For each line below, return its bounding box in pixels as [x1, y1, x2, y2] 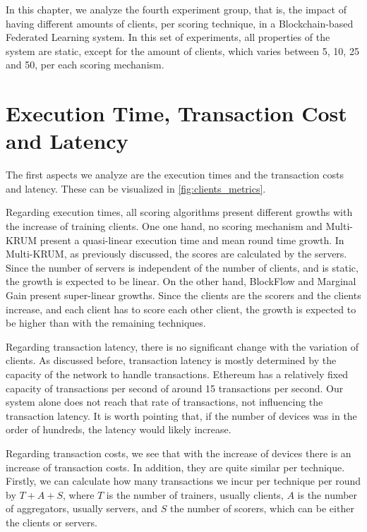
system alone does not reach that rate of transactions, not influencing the [6, 394, 323, 409]
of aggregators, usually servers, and [6, 501, 158, 516]
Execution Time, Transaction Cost [6, 99, 347, 128]
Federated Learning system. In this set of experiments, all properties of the [6, 30, 330, 44]
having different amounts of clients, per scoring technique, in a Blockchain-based [6, 16, 354, 30]
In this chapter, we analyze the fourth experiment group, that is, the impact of [6, 2, 347, 16]
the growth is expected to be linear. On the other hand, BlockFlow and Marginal [6, 274, 356, 289]
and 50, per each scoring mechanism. [6, 57, 164, 72]
